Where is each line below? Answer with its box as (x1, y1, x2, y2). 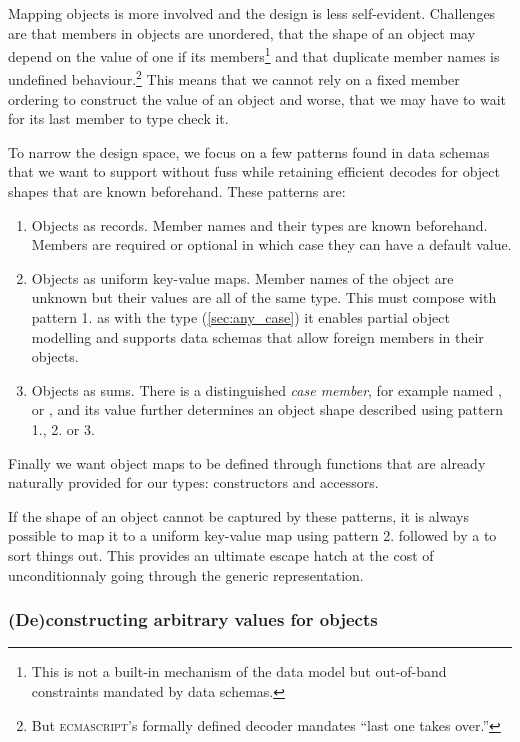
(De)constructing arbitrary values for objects (8, 607, 378, 632)
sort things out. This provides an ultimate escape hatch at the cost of (8, 544, 434, 565)
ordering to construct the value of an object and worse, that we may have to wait (8, 88, 507, 109)
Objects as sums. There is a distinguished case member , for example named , (31, 379, 502, 400)
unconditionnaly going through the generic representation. (8, 564, 364, 585)
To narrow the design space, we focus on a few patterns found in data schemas (8, 141, 490, 162)
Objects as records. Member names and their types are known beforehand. (31, 214, 488, 235)
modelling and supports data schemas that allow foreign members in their (31, 326, 484, 347)
